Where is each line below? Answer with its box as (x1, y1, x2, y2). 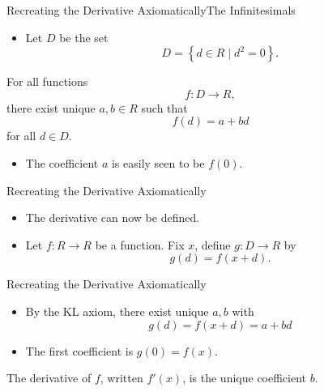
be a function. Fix (95, 236, 185, 253)
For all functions (6, 73, 88, 90)
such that (141, 99, 188, 116)
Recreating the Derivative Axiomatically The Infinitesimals (6, 2, 296, 18)
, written (100, 369, 143, 386)
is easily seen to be (111, 154, 205, 171)
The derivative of (6, 369, 92, 386)
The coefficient (25, 154, 99, 171)
